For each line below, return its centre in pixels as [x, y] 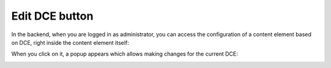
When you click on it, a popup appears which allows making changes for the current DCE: [125, 54]
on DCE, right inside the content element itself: [70, 42]
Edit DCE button [52, 16]
